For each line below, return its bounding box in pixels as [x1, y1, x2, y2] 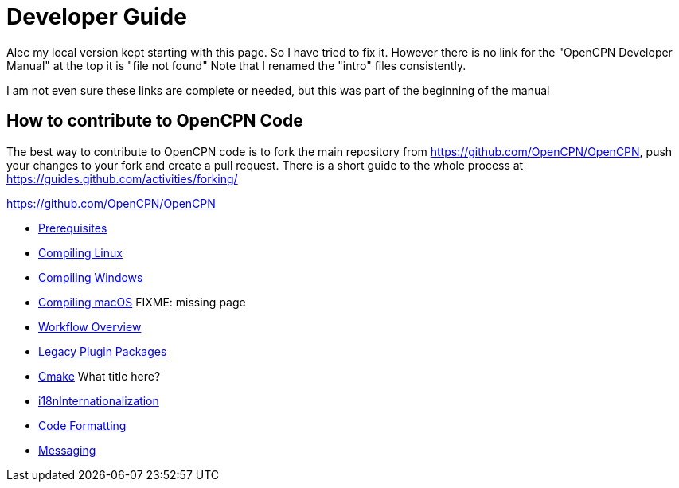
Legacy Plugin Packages [38, 344, 167, 358]
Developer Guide [6, 3, 187, 30]
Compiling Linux [38, 245, 123, 260]
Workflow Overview [38, 319, 142, 334]
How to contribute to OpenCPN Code [6, 111, 303, 131]
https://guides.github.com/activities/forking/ [6, 171, 238, 185]
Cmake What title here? [38, 369, 161, 383]
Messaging [38, 443, 96, 457]
